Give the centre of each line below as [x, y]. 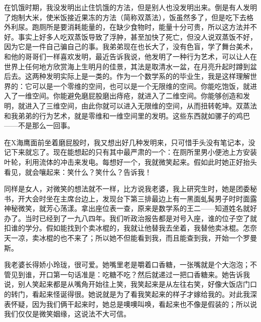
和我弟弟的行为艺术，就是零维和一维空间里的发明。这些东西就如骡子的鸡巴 [127, 115]
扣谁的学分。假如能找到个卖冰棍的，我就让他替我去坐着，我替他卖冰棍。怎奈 [130, 228]
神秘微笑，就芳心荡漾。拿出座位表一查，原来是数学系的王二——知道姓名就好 [130, 208]
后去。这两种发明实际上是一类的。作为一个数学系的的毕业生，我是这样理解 [127, 76]
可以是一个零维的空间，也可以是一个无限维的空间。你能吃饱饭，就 [141, 86]
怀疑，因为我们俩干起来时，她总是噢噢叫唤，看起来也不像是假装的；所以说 [134, 304]
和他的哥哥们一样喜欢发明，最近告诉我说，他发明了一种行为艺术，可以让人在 [130, 56]
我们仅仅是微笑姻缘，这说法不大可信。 [67, 314]
